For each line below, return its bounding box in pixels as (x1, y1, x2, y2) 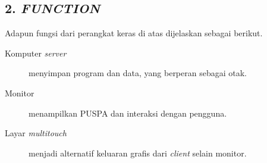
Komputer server (5, 46, 67, 59)
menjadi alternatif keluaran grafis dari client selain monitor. (29, 146, 247, 159)
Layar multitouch (5, 127, 67, 139)
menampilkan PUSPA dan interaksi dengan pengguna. (29, 106, 227, 119)
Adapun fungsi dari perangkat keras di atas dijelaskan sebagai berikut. (5, 27, 263, 39)
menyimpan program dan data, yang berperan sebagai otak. (29, 67, 247, 79)
